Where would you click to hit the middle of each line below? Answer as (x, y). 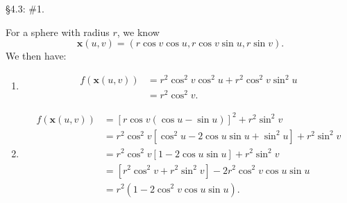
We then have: (36, 56)
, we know (138, 32)
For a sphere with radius (58, 32)
